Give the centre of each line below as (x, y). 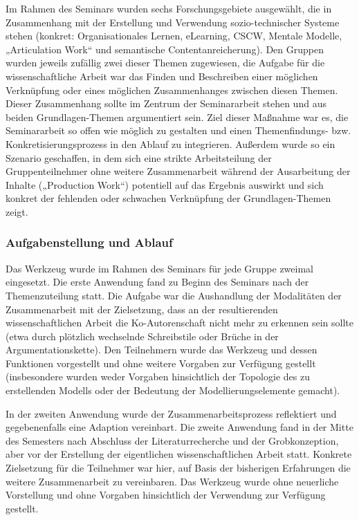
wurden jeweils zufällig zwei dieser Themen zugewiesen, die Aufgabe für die (165, 63)
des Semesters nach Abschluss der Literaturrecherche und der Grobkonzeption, (172, 440)
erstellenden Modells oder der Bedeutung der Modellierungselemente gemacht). (173, 390)
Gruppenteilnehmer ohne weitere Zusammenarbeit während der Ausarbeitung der (178, 171)
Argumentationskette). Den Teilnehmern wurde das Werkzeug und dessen (162, 350)
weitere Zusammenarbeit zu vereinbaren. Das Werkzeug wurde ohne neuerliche (172, 481)
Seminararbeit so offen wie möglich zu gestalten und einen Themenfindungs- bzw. (178, 130)
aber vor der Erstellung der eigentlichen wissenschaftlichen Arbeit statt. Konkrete (179, 454)
